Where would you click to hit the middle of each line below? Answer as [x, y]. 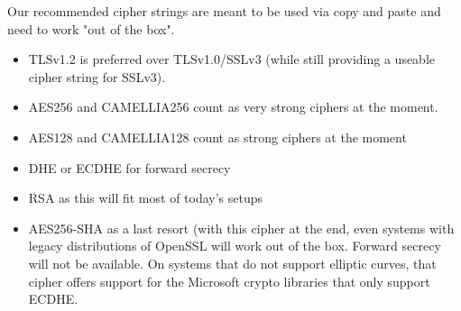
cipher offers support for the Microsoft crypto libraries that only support [229, 281]
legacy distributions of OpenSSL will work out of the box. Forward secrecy [235, 246]
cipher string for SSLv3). [97, 76]
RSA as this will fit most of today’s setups [146, 198]
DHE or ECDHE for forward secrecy [129, 167]
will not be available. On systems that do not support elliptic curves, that [232, 263]
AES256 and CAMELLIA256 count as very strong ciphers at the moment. [233, 107]
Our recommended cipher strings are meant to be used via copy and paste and [224, 11]
